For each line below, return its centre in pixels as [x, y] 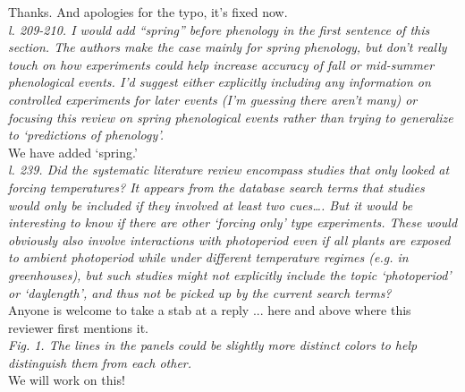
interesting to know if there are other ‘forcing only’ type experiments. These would [233, 222]
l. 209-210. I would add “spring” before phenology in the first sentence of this [219, 29]
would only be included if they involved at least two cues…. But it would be [211, 205]
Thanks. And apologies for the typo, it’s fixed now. [148, 12]
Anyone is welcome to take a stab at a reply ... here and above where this [210, 310]
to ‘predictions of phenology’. [86, 135]
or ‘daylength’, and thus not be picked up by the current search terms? [200, 292]
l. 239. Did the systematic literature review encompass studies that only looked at [229, 170]
